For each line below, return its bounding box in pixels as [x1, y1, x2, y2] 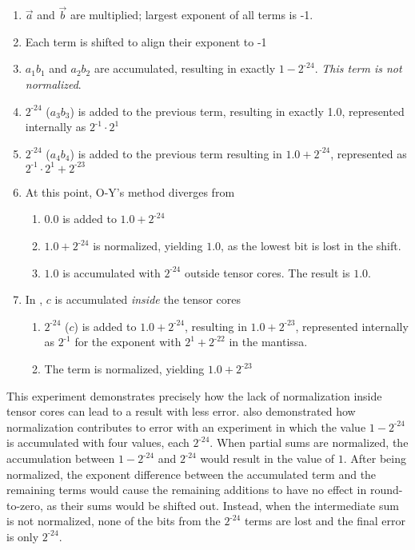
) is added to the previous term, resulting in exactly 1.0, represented [70, 102, 405, 119]
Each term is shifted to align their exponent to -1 [25, 33, 267, 50]
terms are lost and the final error [244, 512, 405, 529]
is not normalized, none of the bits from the [6, 512, 221, 529]
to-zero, [6, 496, 43, 513]
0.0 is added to [44, 210, 117, 227]
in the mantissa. [229, 333, 308, 350]
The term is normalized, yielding [44, 361, 205, 377]
